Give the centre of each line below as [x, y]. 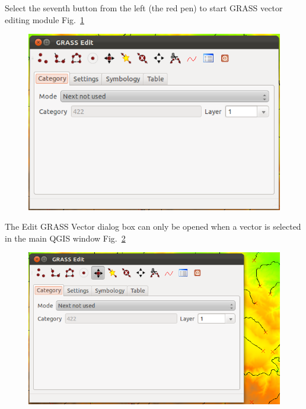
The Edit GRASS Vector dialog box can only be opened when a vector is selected [153, 226]
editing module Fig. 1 [44, 19]
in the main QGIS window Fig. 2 [65, 238]
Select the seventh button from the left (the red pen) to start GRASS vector [144, 8]
